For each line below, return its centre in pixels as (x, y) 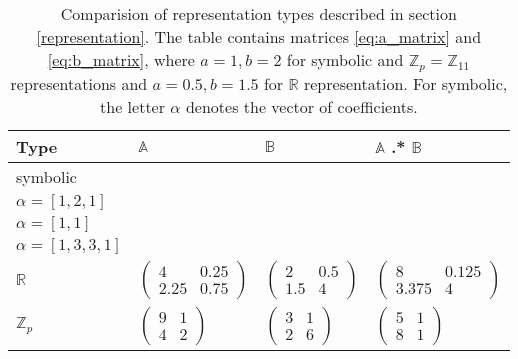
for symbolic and (345, 59)
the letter (132, 106)
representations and (79, 83)
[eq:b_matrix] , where (121, 59)
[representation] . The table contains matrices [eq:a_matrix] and (259, 36)
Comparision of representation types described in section (258, 13)
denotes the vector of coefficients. (301, 106)
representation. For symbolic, (405, 83)
